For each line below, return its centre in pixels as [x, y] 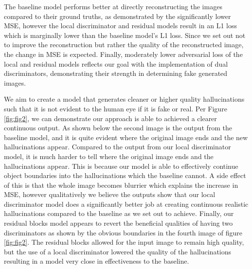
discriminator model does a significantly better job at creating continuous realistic [126, 204]
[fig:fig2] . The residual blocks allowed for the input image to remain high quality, [124, 242]
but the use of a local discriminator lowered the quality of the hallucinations [118, 251]
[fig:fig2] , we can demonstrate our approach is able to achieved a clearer [110, 118]
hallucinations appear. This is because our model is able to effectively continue [121, 166]
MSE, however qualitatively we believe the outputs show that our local [110, 194]
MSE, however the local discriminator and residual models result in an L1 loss [120, 26]
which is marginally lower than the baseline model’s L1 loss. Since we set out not [125, 35]
